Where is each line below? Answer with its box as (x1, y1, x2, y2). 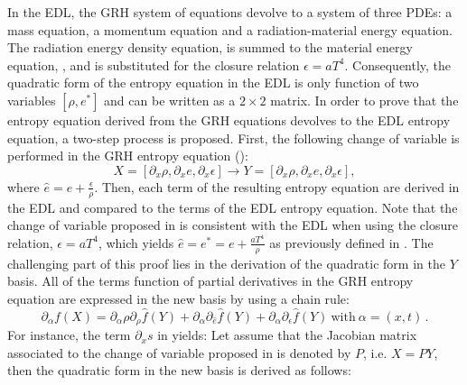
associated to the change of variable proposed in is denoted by (7, 343, 351, 362)
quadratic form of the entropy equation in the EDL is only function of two (7, 73, 419, 92)
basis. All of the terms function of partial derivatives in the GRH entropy (7, 271, 414, 290)
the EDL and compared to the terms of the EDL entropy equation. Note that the (7, 197, 458, 216)
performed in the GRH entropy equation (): (7, 146, 248, 165)
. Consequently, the (344, 55, 452, 74)
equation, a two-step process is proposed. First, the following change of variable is (7, 128, 460, 147)
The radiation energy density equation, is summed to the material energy (7, 38, 413, 57)
